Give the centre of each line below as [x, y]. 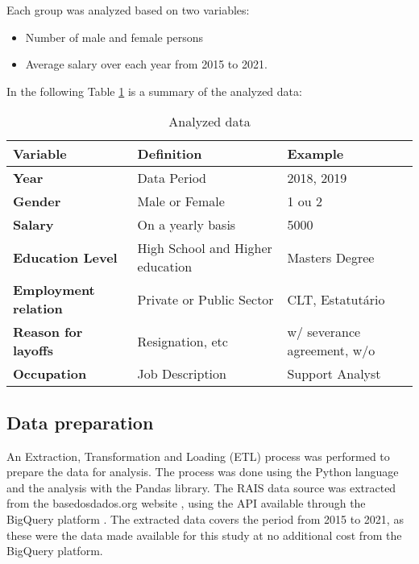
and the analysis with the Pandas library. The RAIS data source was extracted [201, 487]
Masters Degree [331, 257]
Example [315, 154]
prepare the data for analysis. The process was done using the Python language [203, 472]
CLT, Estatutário [336, 299]
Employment [54, 290]
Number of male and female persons [114, 37]
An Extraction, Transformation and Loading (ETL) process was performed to [198, 456]
